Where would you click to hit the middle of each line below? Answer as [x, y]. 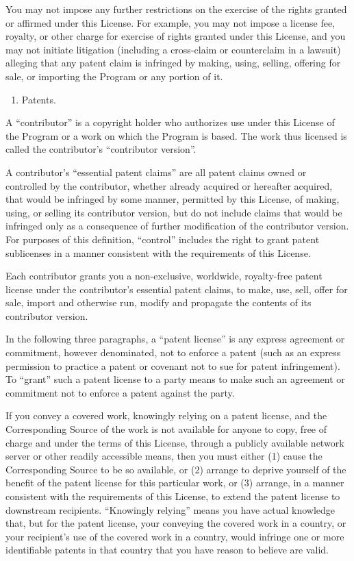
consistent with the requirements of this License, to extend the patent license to [173, 496]
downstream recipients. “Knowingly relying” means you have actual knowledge [170, 509]
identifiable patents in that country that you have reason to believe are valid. [167, 550]
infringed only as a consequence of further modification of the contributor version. [177, 226]
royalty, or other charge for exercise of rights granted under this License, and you [176, 36]
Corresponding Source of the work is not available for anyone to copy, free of [166, 429]
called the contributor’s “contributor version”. [101, 149]
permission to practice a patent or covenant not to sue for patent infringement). [173, 365]
